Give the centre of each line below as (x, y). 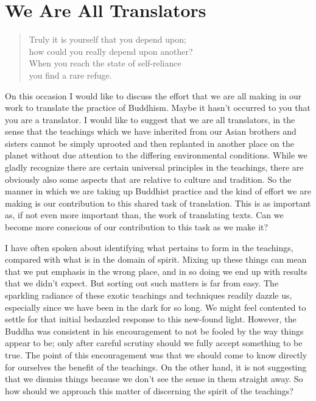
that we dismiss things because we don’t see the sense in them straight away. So (154, 379)
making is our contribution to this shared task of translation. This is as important (158, 203)
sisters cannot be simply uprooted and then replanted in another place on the (149, 143)
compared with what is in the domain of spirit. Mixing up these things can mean (156, 259)
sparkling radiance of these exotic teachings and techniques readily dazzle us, (149, 295)
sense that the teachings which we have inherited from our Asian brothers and (151, 131)
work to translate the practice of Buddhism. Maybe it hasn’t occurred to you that (158, 108)
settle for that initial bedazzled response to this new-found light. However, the (151, 319)
